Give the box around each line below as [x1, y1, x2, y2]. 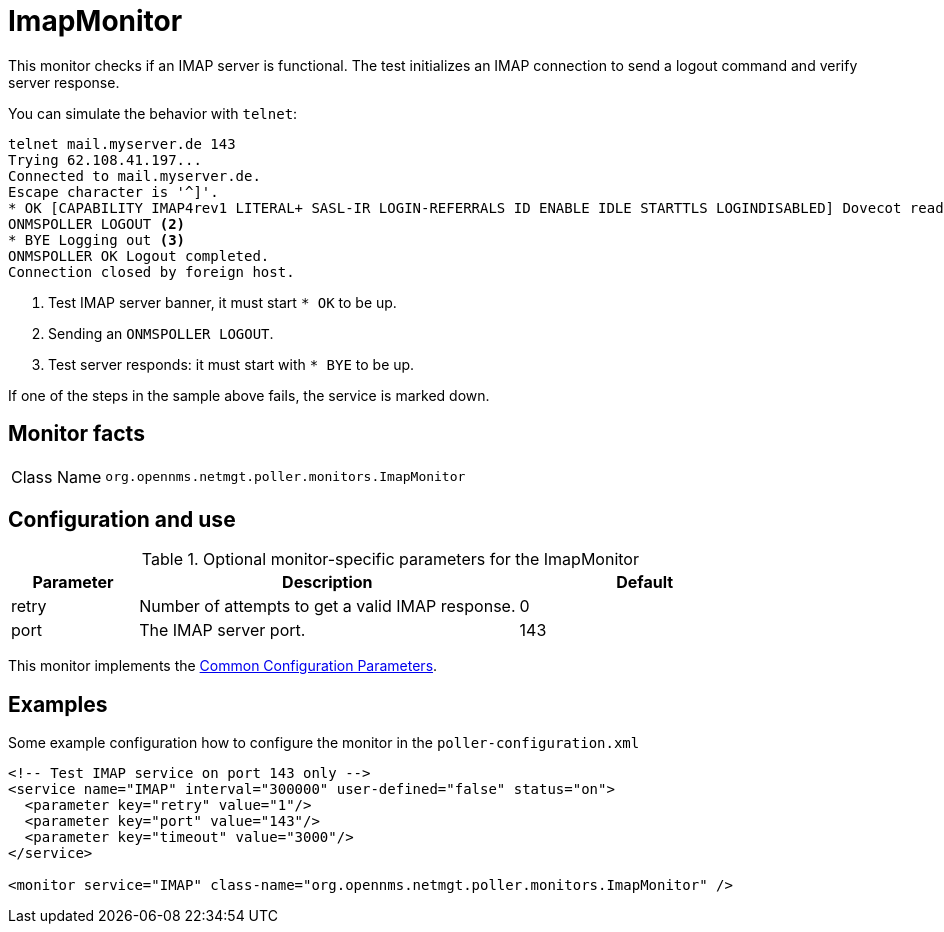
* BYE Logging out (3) [8, 231, 186, 248]
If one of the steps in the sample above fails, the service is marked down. [8, 386, 490, 404]
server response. [8, 73, 120, 91]
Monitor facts [8, 421, 145, 447]
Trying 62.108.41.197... [8, 151, 202, 168]
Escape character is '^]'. [8, 183, 219, 200]
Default [616, 572, 674, 593]
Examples [8, 691, 108, 717]
